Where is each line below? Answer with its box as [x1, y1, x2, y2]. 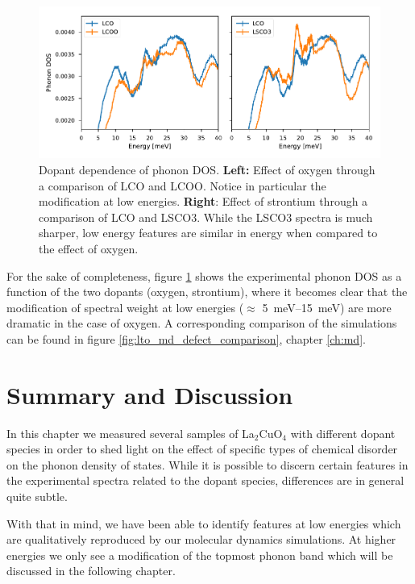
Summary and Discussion [6, 378, 293, 411]
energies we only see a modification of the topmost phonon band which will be [6, 546, 393, 563]
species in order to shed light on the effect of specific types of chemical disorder [6, 440, 398, 457]
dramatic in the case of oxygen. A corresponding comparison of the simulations [6, 315, 397, 332]
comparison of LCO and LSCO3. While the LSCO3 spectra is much [39, 208, 373, 225]
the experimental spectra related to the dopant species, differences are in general [6, 472, 405, 489]
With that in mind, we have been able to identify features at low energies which [6, 515, 401, 532]
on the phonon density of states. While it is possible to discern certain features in [6, 456, 409, 473]
